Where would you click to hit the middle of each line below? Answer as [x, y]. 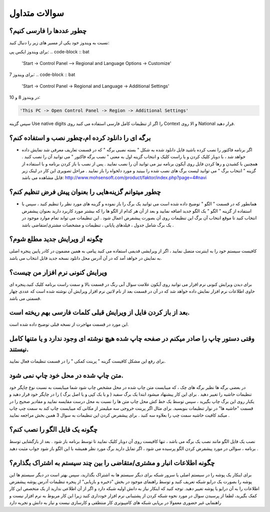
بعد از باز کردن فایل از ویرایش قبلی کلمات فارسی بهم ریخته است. [99, 312]
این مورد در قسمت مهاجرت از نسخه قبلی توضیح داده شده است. [69, 324]
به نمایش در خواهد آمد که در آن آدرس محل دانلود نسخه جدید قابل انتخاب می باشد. [85, 258]
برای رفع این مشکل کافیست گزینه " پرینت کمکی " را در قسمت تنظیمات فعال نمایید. [87, 361]
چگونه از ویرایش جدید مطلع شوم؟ [56, 239]
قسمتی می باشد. [25, 298]
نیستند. [19, 349]
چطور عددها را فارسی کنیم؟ [48, 31]
